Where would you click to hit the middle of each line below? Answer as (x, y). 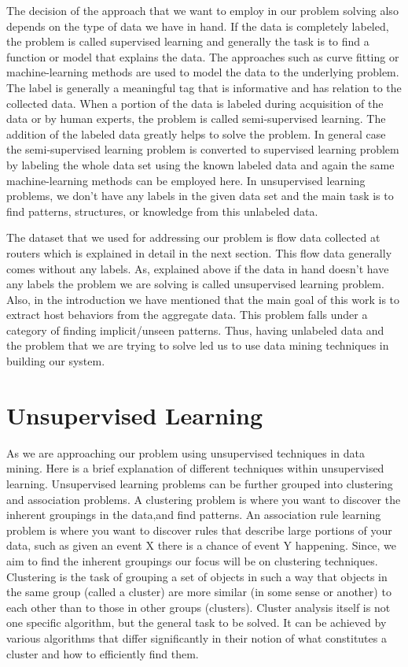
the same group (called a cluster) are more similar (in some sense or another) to (199, 592)
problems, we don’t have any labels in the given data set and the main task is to (200, 196)
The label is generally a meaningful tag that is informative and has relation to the (204, 87)
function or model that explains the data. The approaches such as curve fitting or (203, 56)
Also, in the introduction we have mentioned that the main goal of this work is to (203, 299)
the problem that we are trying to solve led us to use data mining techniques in (198, 345)
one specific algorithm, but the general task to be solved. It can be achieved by (197, 623)
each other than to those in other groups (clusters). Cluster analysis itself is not (198, 607)
